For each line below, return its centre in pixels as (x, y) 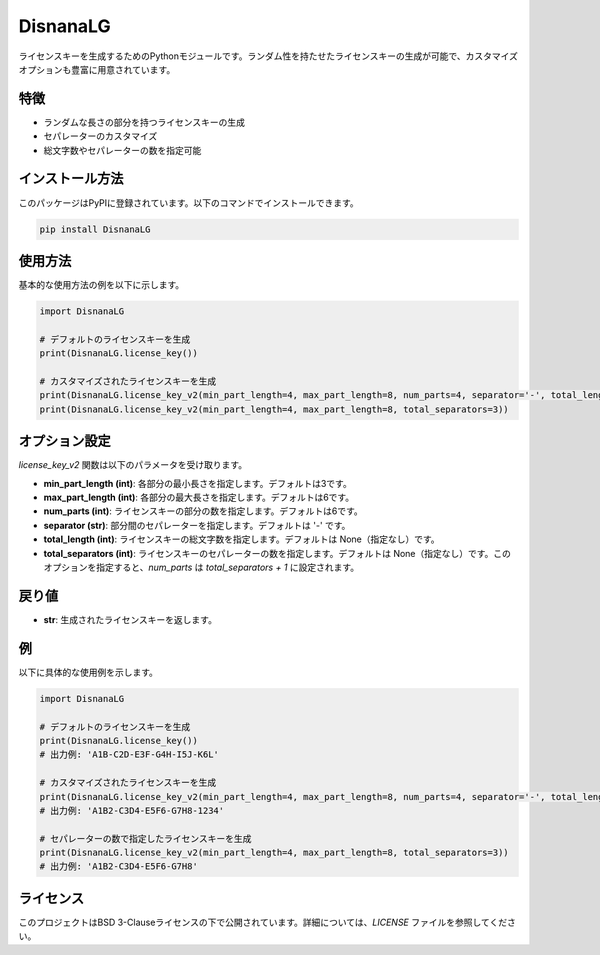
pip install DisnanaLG (95, 229)
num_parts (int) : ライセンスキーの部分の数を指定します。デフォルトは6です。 (203, 511)
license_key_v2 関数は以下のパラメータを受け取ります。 (133, 465)
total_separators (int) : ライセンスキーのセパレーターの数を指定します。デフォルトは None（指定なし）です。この (277, 553)
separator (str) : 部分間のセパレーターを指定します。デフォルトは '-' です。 (197, 525)
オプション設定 (64, 441)
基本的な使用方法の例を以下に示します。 (101, 285)
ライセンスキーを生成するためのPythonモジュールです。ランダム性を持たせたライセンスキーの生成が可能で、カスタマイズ (268, 56)
